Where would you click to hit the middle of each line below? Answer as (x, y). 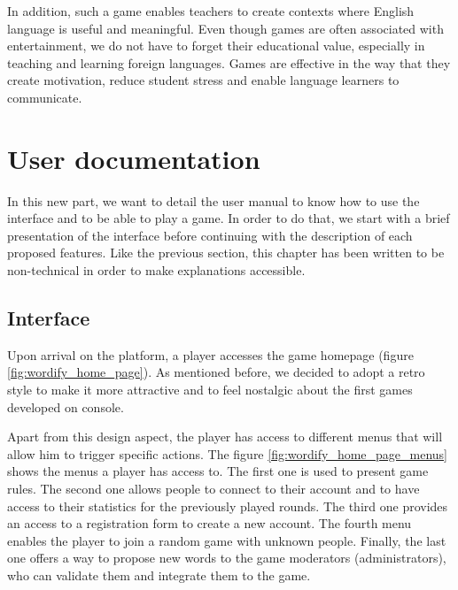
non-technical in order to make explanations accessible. (156, 270)
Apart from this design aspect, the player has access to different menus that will (225, 437)
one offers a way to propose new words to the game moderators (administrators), (227, 558)
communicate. (45, 97)
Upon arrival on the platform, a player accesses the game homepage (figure (210, 354)
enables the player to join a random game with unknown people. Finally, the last (227, 540)
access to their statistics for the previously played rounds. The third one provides (228, 506)
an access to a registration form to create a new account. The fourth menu (210, 523)
